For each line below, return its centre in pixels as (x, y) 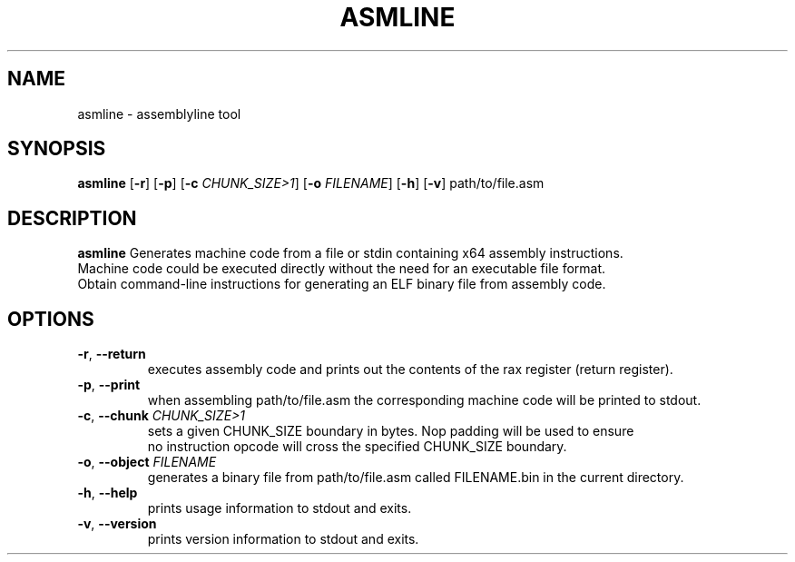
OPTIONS (51, 319)
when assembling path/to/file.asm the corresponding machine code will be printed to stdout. (424, 400)
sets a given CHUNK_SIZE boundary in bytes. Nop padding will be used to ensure (391, 431)
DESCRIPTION (72, 218)
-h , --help (108, 493)
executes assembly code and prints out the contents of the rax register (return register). (410, 370)
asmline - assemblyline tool (159, 113)
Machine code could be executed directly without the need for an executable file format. (342, 269)
